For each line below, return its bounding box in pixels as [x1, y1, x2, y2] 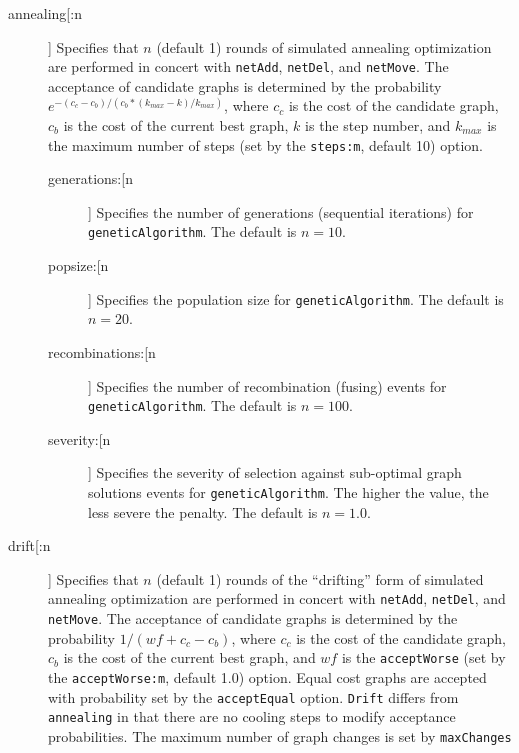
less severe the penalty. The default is [88, 501, 318, 522]
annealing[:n [8, 3, 82, 23]
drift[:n [8, 535, 51, 556]
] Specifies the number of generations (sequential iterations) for [88, 201, 474, 222]
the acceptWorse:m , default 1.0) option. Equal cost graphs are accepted [48, 667, 487, 687]
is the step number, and [305, 115, 451, 136]
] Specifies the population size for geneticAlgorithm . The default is [88, 288, 504, 309]
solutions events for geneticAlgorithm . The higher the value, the [88, 482, 489, 502]
